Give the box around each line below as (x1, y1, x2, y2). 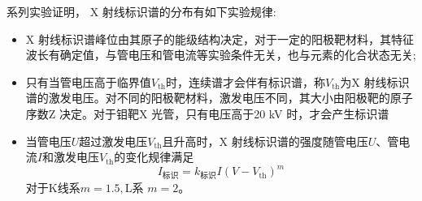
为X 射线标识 (340, 73, 410, 90)
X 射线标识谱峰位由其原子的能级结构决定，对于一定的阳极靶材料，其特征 (25, 30, 414, 47)
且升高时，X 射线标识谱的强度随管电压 (162, 132, 368, 149)
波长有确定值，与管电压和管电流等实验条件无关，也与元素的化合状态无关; (25, 46, 416, 63)
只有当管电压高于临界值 (25, 73, 151, 90)
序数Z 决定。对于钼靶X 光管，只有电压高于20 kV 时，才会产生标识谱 (25, 105, 389, 122)
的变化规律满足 (114, 148, 194, 165)
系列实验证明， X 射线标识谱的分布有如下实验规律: (7, 3, 276, 19)
